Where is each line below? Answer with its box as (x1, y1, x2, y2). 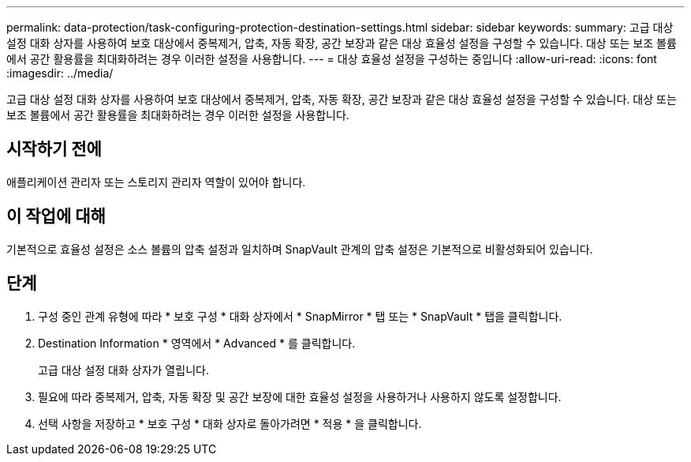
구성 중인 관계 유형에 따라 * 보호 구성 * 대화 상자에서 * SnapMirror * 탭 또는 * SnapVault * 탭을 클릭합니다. (38, 309, 562, 323)
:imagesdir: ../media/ (6, 66, 114, 80)
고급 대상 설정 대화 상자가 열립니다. (38, 362, 209, 377)
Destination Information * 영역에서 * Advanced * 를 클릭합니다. (38, 336, 356, 350)
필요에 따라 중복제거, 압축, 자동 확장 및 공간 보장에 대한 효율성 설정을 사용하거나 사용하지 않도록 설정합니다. (38, 389, 562, 404)
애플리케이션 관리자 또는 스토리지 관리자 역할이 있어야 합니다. (6, 175, 306, 189)
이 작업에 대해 (6, 206, 106, 227)
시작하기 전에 (6, 139, 102, 160)
